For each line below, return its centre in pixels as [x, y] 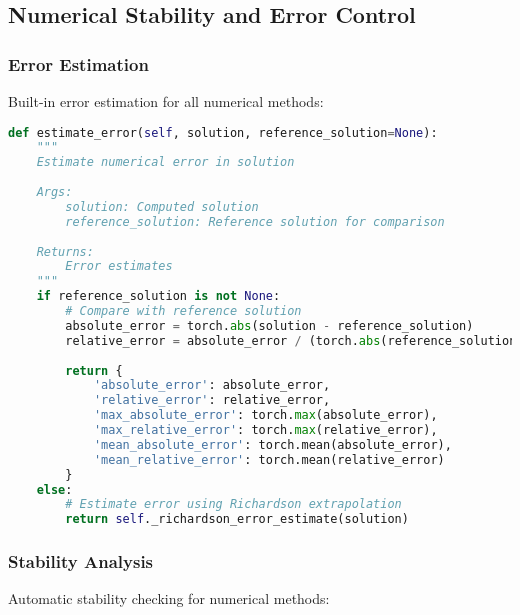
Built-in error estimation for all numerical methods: [166, 101]
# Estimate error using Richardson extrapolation [233, 504]
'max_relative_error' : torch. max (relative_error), [265, 430]
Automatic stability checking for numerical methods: [169, 598]
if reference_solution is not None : [158, 296]
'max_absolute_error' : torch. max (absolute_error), [265, 415]
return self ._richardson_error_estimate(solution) [237, 519]
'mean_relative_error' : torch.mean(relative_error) [269, 459]
